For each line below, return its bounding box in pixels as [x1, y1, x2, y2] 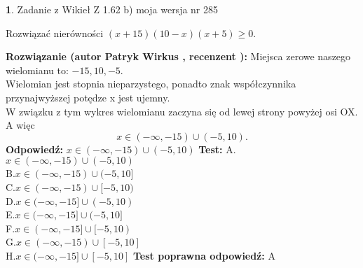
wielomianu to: [6, 62, 69, 77]
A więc [6, 118, 35, 132]
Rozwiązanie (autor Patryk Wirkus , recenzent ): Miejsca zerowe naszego [6, 49, 351, 64]
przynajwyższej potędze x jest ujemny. [6, 90, 170, 104]
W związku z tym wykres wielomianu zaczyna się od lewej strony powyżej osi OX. [6, 104, 358, 118]
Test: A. [198, 141, 236, 156]
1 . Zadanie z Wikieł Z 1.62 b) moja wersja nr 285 [6, 2, 219, 16]
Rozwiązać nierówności [6, 25, 104, 40]
